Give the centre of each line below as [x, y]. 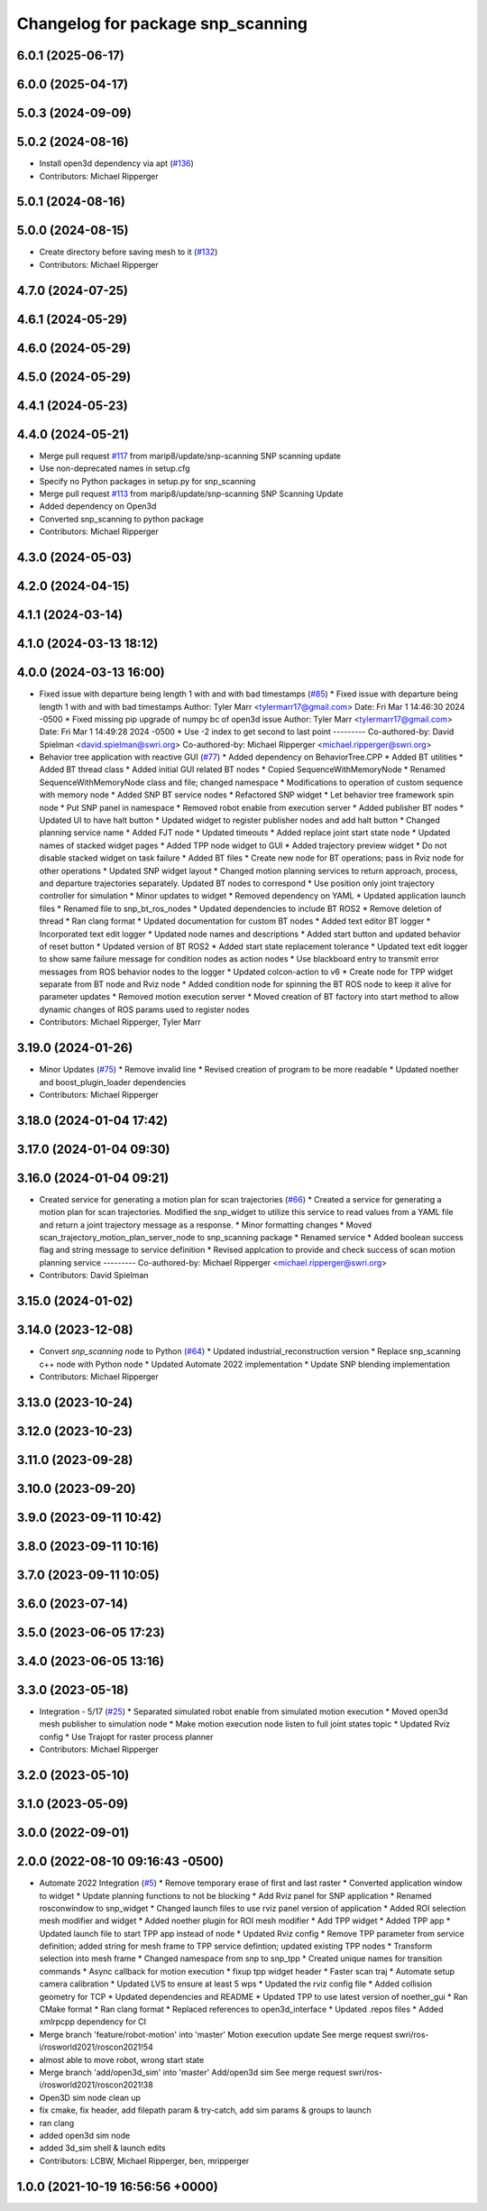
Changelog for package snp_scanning [162, 23]
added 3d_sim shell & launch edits [102, 2148]
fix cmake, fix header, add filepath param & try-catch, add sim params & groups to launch [205, 2110]
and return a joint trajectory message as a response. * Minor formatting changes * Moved [206, 1225]
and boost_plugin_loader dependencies [113, 1082]
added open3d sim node [85, 2135]
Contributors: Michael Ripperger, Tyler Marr [120, 1022]
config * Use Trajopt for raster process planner [126, 1737]
